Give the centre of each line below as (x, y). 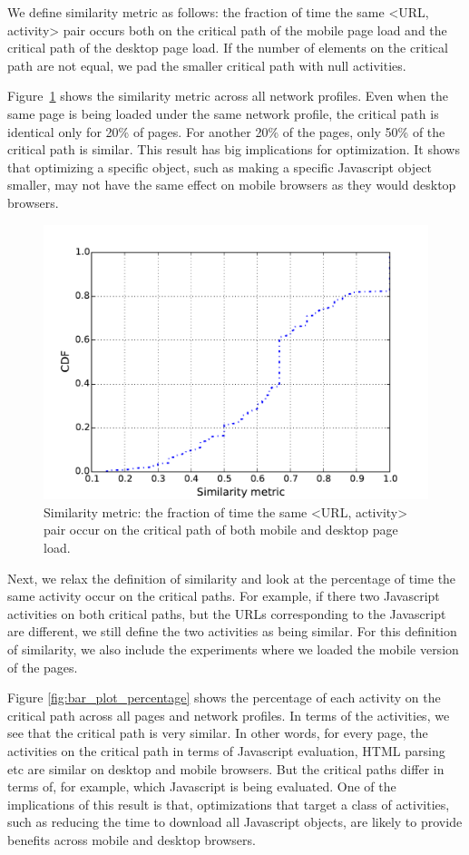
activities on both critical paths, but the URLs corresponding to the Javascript (227, 613)
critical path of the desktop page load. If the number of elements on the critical (228, 48)
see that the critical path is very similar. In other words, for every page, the (218, 733)
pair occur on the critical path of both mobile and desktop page (221, 530)
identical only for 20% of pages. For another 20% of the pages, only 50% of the (226, 131)
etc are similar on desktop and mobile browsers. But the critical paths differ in (226, 768)
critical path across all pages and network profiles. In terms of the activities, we (229, 715)
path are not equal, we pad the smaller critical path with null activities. (207, 65)
